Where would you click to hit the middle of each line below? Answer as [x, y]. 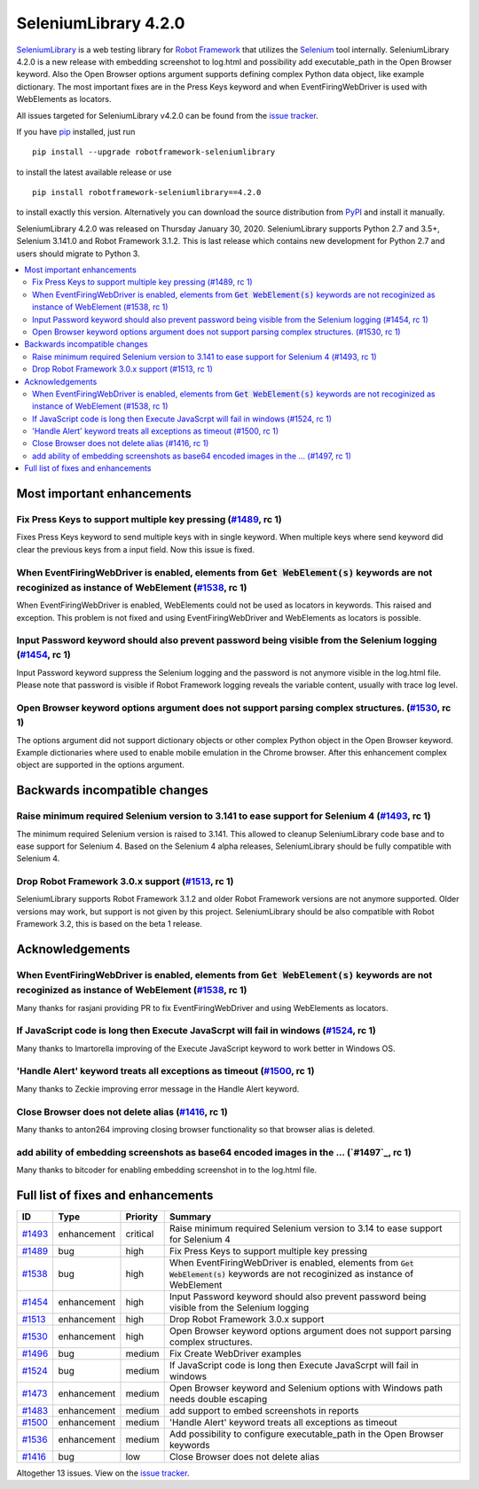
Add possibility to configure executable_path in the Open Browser [306, 1434]
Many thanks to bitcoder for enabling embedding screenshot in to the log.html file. [167, 1170]
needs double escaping [218, 1399]
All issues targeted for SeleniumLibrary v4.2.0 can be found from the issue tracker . [167, 115]
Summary [190, 1217]
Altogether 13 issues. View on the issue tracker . [103, 1473]
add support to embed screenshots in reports [264, 1411]
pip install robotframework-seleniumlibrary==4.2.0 [147, 192]
